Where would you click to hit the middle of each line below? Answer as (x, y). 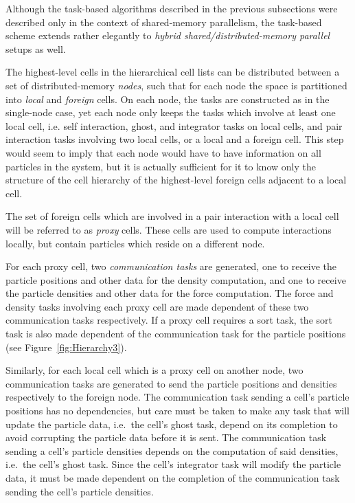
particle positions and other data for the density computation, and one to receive (176, 279)
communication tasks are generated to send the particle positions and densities (171, 383)
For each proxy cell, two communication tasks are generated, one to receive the (171, 266)
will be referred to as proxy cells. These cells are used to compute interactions (169, 229)
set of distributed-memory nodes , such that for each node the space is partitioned (176, 85)
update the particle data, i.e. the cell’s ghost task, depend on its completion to (172, 424)
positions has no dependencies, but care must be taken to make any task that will (177, 411)
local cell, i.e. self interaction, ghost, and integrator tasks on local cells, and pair (174, 125)
